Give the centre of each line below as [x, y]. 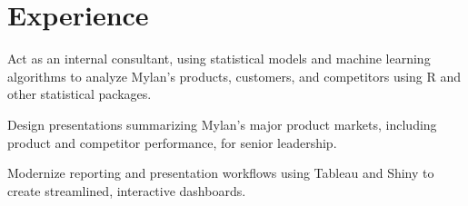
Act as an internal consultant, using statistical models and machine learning [219, 59]
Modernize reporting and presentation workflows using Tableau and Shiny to [221, 173]
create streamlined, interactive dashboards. [127, 190]
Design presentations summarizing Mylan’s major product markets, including [222, 124]
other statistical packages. [80, 94]
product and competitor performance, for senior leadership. [172, 142]
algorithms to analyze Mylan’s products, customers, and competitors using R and [234, 76]
